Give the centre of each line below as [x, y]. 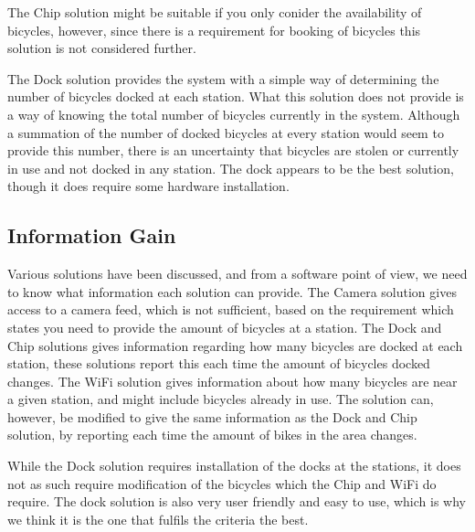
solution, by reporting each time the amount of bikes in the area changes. [212, 435]
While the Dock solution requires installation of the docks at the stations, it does [234, 466]
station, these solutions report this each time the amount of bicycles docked [219, 363]
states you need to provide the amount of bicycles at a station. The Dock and [225, 327]
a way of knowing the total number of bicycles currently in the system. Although [234, 114]
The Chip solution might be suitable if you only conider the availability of [215, 12]
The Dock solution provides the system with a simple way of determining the [223, 78]
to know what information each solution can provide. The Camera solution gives [232, 291]
